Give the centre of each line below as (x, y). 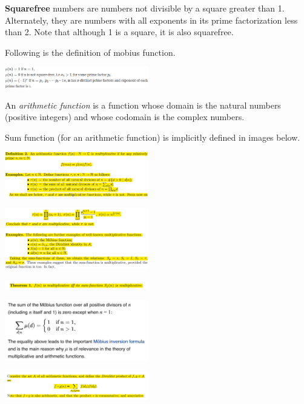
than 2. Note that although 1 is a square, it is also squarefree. (119, 32)
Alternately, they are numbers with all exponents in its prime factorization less (151, 20)
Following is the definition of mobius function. (90, 52)
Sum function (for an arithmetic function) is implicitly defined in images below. (153, 137)
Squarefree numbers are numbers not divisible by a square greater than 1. (145, 8)
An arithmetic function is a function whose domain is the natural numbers (143, 105)
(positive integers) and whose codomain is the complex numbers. (125, 117)
